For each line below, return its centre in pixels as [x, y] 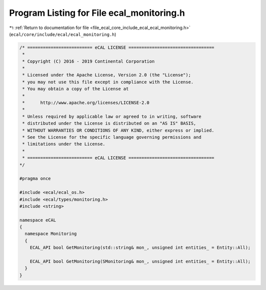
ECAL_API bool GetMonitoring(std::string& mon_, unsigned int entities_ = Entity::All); [140, 248]
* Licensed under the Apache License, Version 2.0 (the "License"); [107, 75]
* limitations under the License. [64, 144]
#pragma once [35, 179]
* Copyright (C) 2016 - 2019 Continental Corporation [88, 61]
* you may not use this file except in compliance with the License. [108, 82]
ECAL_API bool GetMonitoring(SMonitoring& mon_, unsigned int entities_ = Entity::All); [140, 262]
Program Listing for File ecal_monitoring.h [97, 13]
